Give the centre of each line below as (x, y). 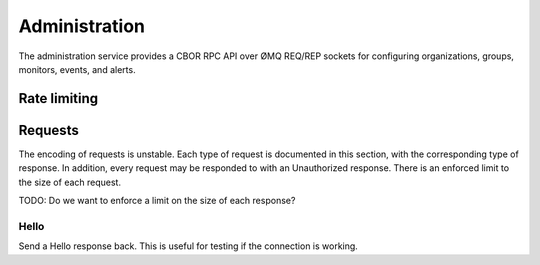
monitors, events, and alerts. (77, 69)
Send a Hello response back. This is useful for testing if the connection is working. (188, 246)
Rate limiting (58, 98)
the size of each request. (70, 182)
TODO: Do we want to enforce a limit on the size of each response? (157, 201)
